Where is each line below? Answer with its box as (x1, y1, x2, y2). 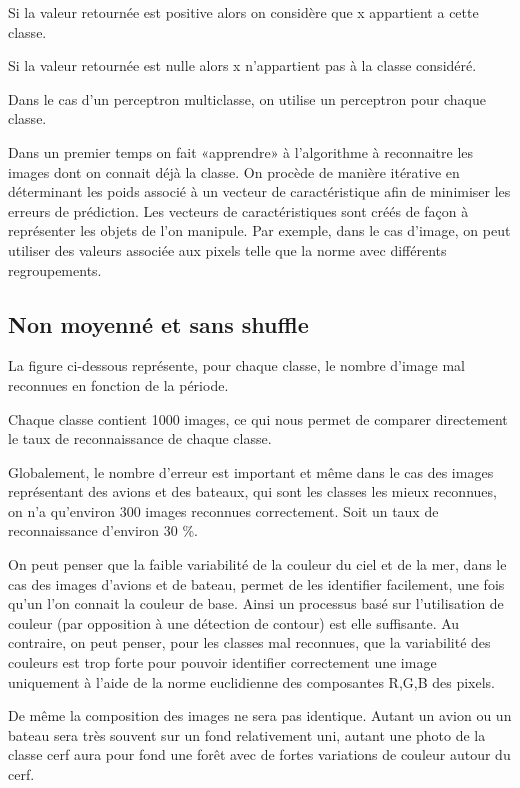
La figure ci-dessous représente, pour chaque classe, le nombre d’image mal (8, 355, 465, 376)
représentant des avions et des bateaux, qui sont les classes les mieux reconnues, (8, 481, 497, 502)
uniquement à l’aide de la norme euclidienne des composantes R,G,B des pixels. (8, 671, 495, 692)
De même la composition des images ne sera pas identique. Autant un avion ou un (8, 705, 512, 726)
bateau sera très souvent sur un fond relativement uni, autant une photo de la (8, 724, 486, 745)
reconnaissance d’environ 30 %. (8, 520, 199, 541)
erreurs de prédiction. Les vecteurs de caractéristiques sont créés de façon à (8, 200, 469, 221)
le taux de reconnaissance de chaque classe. (8, 428, 272, 449)
